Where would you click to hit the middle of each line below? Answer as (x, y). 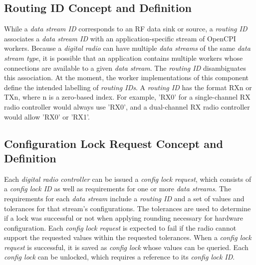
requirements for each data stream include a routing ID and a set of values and (124, 198)
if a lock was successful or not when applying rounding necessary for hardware (124, 218)
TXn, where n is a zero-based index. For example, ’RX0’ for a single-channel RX (127, 97)
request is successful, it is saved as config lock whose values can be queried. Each (126, 247)
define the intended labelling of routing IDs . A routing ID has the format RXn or (128, 87)
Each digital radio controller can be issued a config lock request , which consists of (128, 179)
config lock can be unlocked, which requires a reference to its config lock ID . (120, 257)
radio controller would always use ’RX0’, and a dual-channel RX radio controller (127, 106)
